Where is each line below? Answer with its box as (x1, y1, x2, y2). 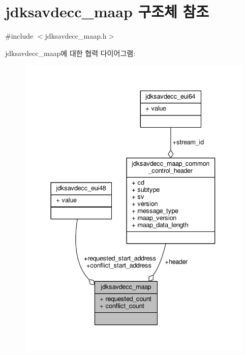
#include (5, 31, 34, 41)
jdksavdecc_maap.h (45, 31, 107, 41)
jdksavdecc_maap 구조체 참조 (5, 1, 209, 22)
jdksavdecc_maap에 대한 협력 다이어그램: (5, 47, 136, 58)
